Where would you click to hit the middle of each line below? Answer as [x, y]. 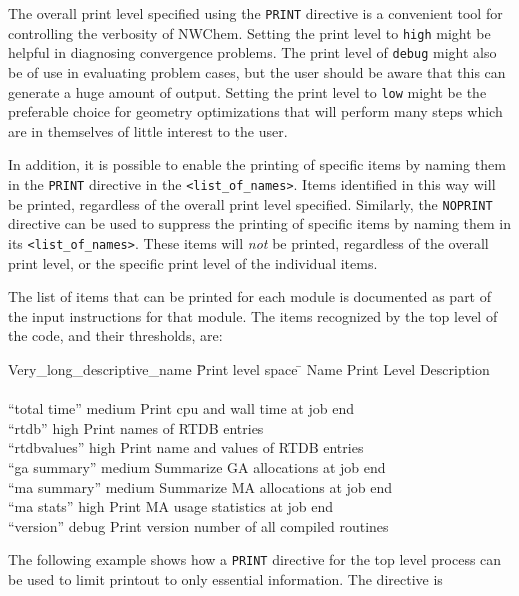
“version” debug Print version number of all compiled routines [198, 525]
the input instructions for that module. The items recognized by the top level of [253, 315]
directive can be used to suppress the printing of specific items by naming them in [260, 223]
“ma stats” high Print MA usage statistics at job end [171, 506]
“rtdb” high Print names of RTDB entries [136, 427]
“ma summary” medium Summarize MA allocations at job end [200, 486]
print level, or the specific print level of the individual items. [193, 262]
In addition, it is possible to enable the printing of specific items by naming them [257, 164]
